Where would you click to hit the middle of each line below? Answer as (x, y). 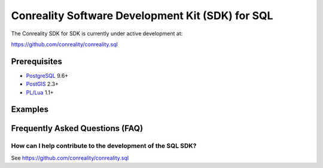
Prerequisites (36, 61)
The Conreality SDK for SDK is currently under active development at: (97, 33)
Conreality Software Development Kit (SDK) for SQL (142, 16)
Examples (30, 110)
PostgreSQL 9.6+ (47, 75)
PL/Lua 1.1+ (40, 92)
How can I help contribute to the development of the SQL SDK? (104, 146)
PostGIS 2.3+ (42, 84)
